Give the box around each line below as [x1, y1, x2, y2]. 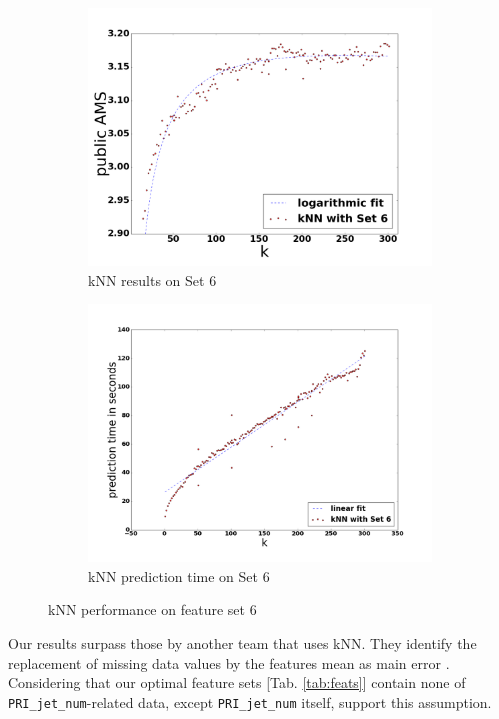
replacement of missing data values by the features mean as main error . [8, 652, 450, 673]
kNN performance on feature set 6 [48, 599, 257, 620]
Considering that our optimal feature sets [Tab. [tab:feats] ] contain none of [8, 672, 466, 693]
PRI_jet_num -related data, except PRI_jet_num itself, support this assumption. [8, 691, 492, 712]
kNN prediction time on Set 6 [88, 565, 270, 586]
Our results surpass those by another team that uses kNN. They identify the [8, 632, 477, 653]
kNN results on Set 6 [88, 269, 217, 290]
